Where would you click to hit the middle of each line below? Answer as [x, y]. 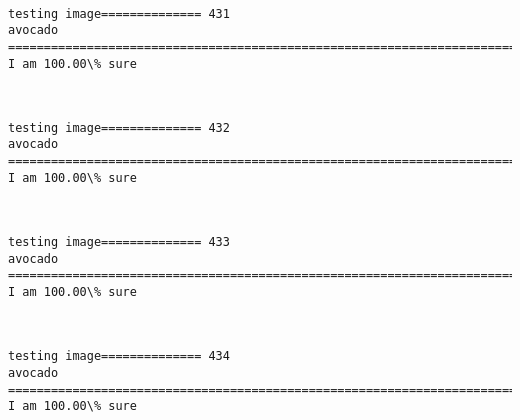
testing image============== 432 [119, 127]
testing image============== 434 [119, 356]
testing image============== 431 [119, 13]
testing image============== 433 [119, 242]
